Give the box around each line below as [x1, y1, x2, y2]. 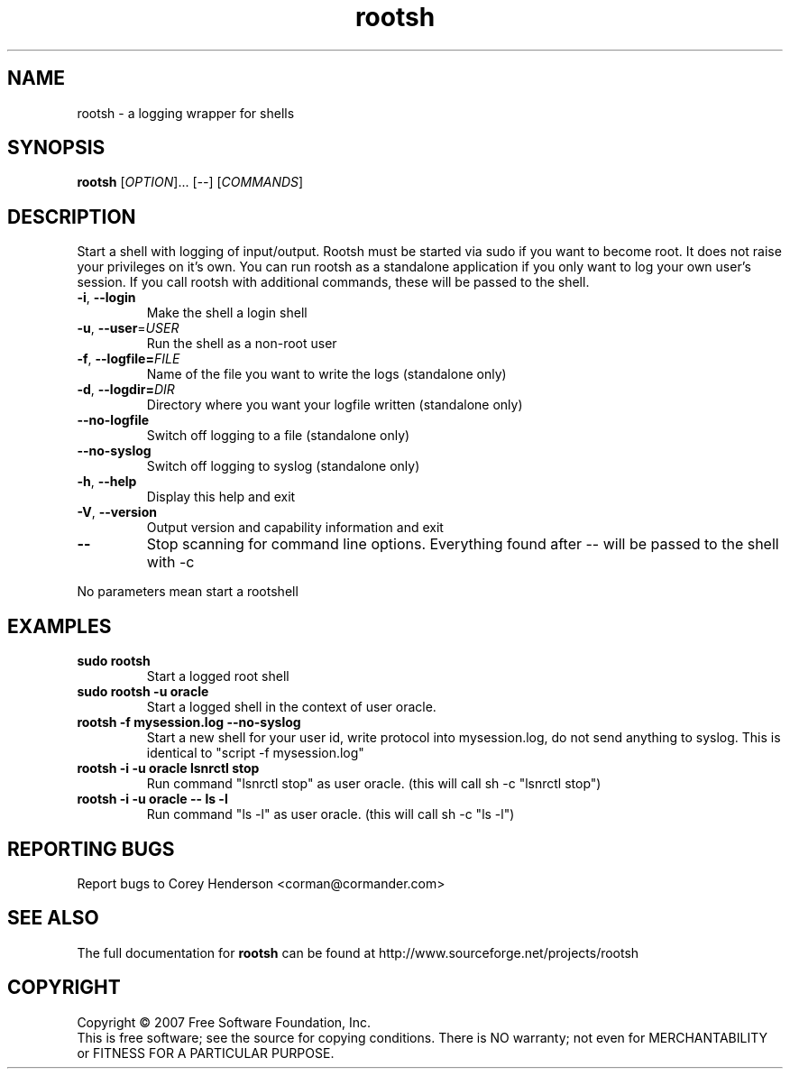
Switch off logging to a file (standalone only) [146, 428, 410, 444]
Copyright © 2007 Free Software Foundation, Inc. [77, 1014, 372, 1030]
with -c [146, 553, 195, 572]
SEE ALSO [7, 906, 99, 930]
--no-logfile [77, 412, 150, 428]
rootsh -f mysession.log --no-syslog [77, 714, 301, 731]
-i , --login [77, 290, 136, 306]
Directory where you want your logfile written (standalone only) [146, 397, 523, 413]
